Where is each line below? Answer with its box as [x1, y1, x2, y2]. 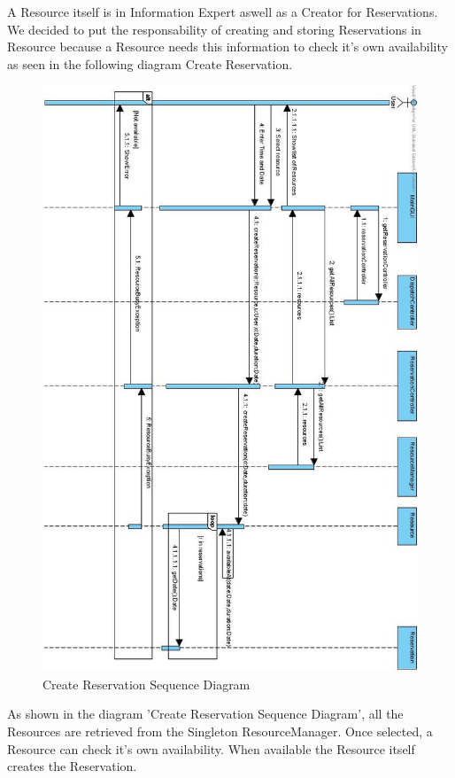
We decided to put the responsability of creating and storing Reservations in [7, 19, 421, 38]
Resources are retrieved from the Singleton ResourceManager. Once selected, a [7, 722, 433, 740]
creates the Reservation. [7, 757, 137, 775]
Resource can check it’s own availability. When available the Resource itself [7, 739, 415, 758]
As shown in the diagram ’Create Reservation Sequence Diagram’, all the [7, 704, 404, 723]
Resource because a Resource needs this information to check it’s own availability [7, 37, 448, 56]
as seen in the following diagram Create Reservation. [7, 54, 293, 73]
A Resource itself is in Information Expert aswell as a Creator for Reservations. [7, 3, 438, 20]
